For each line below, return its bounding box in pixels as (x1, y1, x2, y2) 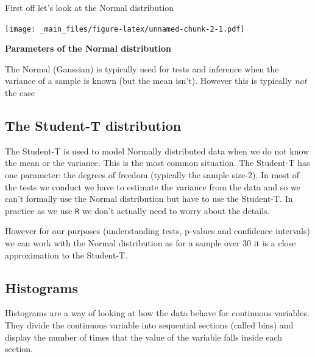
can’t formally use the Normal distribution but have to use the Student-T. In (5, 192, 293, 205)
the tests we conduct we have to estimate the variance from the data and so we (5, 180, 300, 193)
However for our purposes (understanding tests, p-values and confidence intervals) (5, 224, 310, 237)
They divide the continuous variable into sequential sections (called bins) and (5, 319, 294, 331)
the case (5, 86, 35, 99)
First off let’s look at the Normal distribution (5, 1, 174, 13)
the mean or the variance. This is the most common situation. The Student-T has (5, 156, 310, 169)
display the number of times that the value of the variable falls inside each (5, 330, 282, 343)
